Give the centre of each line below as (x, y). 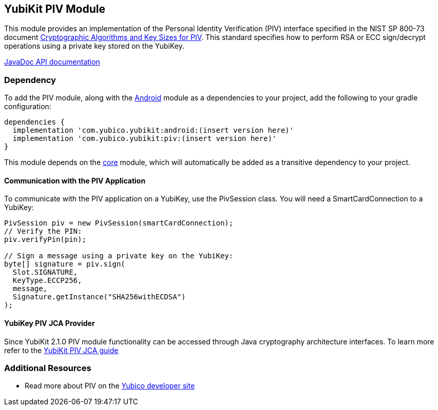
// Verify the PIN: (43, 231)
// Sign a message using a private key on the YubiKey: (119, 256)
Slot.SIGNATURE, (45, 272)
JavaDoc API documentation (52, 62)
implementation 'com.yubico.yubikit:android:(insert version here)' (153, 130)
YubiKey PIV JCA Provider (49, 323)
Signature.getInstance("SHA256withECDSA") (99, 297)
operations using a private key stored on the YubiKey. (94, 46)
